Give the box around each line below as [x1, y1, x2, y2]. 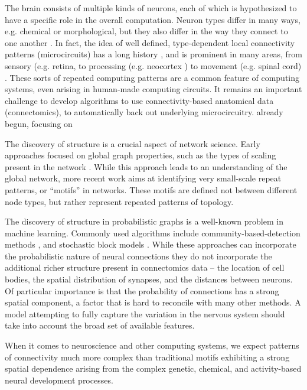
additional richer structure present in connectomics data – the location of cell [5, 261, 285, 274]
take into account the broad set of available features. [5, 319, 195, 331]
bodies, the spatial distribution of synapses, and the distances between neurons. [5, 273, 293, 285]
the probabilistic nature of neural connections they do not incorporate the [5, 249, 272, 262]
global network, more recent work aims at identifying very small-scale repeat [5, 172, 282, 184]
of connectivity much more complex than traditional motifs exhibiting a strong [5, 350, 290, 363]
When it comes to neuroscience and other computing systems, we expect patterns [5, 339, 299, 352]
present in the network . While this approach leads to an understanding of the [5, 160, 288, 173]
